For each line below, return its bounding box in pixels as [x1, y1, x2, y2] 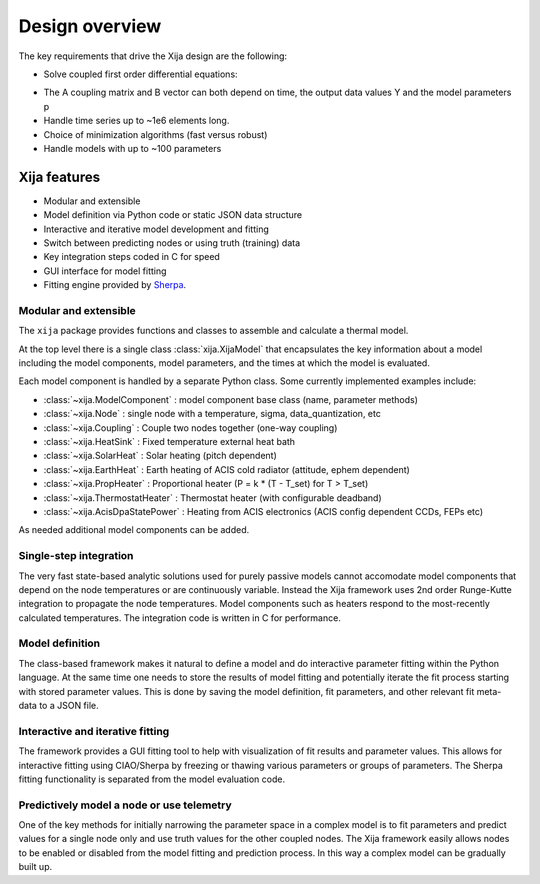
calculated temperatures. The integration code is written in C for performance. [18, 611, 342, 624]
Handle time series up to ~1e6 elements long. [43, 115, 230, 127]
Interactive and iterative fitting [18, 724, 170, 738]
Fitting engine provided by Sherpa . [43, 279, 187, 291]
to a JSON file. [38, 699, 99, 711]
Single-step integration [18, 549, 134, 563]
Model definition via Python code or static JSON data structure [43, 209, 303, 221]
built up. [18, 861, 53, 873]
